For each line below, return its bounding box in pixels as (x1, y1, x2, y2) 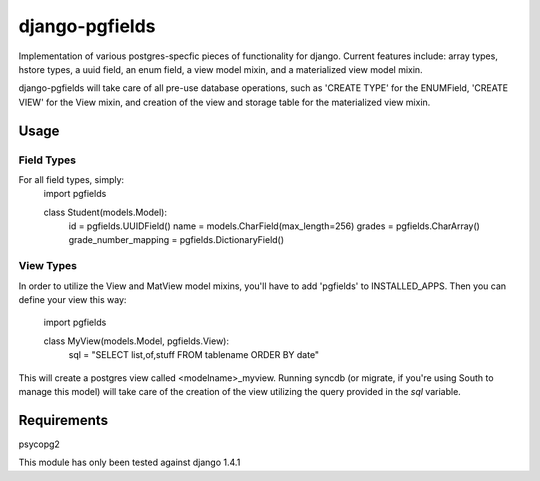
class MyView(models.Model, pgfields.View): (43, 335, 230, 347)
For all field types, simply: (18, 173, 125, 185)
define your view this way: (18, 293, 127, 305)
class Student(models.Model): (43, 206, 168, 218)
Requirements (18, 411, 109, 429)
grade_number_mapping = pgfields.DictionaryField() (68, 234, 285, 246)
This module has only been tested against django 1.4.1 (18, 456, 241, 469)
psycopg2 (18, 438, 60, 450)
